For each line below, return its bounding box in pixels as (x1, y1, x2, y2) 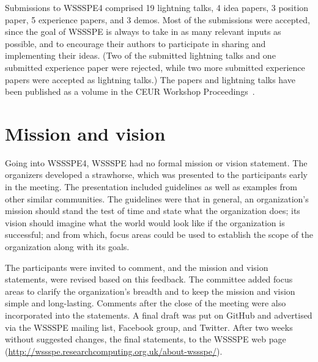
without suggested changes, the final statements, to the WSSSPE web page (5, 333, 286, 345)
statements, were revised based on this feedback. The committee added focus (5, 273, 293, 286)
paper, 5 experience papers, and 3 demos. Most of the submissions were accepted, (5, 13, 310, 26)
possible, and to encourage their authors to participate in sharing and (5, 37, 266, 50)
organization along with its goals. (5, 240, 130, 253)
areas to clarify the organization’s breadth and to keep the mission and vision (5, 284, 295, 297)
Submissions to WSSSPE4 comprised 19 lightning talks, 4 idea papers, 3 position (5, 1, 309, 13)
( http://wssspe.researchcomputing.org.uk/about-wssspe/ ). (5, 344, 223, 357)
